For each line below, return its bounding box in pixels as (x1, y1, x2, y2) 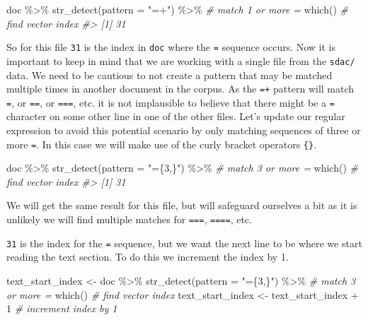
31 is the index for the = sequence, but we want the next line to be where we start (6, 235, 362, 250)
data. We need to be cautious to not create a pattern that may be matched (6, 67, 333, 82)
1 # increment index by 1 (6, 301, 117, 316)
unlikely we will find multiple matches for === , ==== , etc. (6, 212, 252, 227)
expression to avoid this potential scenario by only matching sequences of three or (6, 123, 361, 137)
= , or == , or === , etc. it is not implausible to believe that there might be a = (6, 95, 335, 109)
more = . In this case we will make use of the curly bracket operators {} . (6, 136, 317, 151)
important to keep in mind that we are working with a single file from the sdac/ (6, 53, 355, 68)
